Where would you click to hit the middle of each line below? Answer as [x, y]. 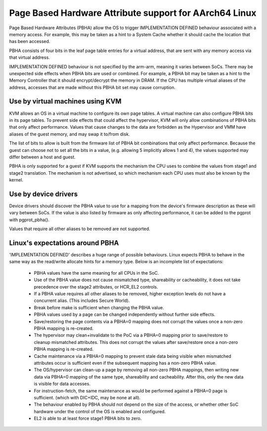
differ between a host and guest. [43, 157]
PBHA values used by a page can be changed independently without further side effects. [125, 315]
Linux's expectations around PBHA [64, 243]
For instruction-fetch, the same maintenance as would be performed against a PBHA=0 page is [131, 390]
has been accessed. [30, 42]
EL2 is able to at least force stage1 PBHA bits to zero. [88, 419]
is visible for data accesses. [62, 384]
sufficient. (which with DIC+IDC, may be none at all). [87, 397]
